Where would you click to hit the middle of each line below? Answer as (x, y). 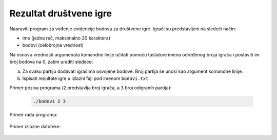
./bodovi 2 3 (50, 102)
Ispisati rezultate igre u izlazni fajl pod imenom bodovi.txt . (86, 78)
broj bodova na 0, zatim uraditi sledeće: (51, 62)
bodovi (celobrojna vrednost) (53, 45)
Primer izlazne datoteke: (35, 126)
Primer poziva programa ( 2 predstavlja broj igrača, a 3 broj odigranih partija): (91, 88)
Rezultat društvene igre (61, 13)
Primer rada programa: (33, 115)
